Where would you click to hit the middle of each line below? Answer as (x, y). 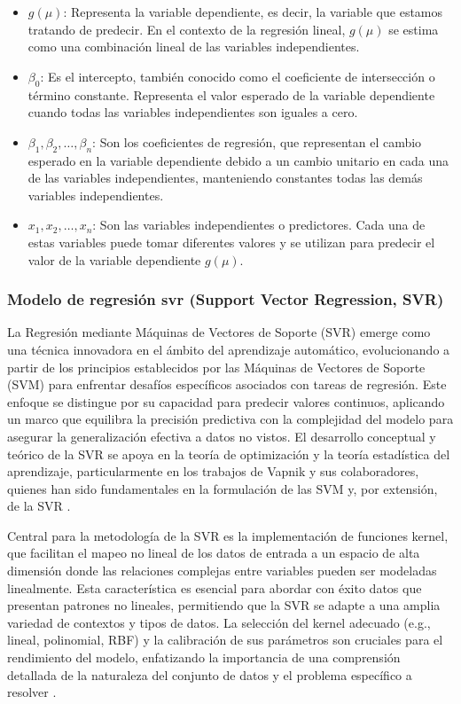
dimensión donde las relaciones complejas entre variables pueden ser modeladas (222, 571)
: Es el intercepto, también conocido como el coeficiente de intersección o (238, 76)
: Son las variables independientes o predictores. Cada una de (259, 225)
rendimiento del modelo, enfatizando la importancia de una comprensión (204, 657)
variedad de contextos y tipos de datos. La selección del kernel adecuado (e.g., (219, 622)
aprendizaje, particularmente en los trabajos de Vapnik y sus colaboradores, (213, 471)
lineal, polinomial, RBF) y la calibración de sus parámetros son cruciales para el (225, 640)
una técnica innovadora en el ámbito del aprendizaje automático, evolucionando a (229, 349)
